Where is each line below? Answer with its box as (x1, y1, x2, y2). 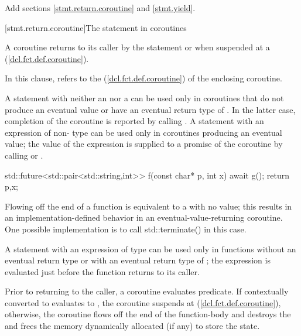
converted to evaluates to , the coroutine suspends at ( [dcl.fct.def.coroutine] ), (5, 296, 281, 308)
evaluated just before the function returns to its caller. (5, 265, 200, 277)
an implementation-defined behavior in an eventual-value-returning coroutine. (5, 211, 283, 224)
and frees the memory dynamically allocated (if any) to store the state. (5, 320, 260, 332)
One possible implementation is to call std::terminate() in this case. (5, 222, 247, 235)
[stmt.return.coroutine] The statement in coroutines (5, 21, 187, 33)
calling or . (5, 149, 43, 161)
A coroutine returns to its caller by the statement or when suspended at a (5, 41, 270, 53)
